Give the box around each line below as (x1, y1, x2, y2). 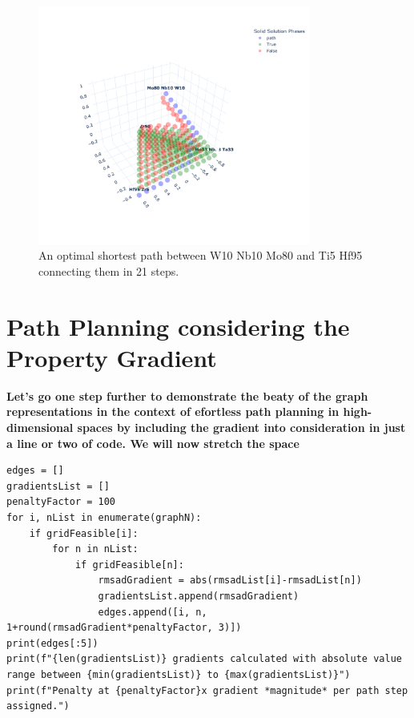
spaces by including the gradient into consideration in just (77, 419, 406, 436)
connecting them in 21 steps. (38, 262, 179, 279)
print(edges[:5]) (6, 637, 98, 649)
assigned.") (6, 700, 70, 712)
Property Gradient (6, 341, 217, 373)
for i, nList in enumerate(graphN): (6, 512, 202, 524)
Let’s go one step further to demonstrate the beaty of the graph (6, 387, 368, 404)
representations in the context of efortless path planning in (6, 403, 340, 420)
